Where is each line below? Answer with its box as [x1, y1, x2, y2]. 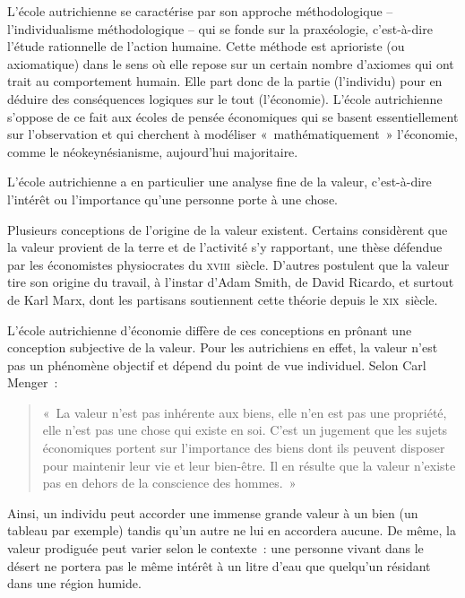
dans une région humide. [7, 574, 142, 593]
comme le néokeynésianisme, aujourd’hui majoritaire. [7, 142, 298, 160]
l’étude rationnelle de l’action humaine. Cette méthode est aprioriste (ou [7, 37, 405, 56]
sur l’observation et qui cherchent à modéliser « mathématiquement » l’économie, [7, 125, 458, 143]
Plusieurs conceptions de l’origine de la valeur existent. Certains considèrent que [7, 220, 448, 238]
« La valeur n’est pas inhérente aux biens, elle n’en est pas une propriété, [42, 403, 447, 421]
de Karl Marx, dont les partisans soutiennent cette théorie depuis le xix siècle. [7, 290, 438, 308]
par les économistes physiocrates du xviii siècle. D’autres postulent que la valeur [7, 255, 450, 273]
